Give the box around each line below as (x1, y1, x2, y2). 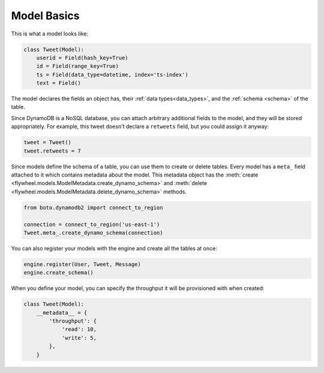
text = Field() (36, 80, 81, 86)
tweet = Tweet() (23, 139, 72, 146)
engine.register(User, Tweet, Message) (23, 261, 141, 267)
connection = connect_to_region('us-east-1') (23, 221, 160, 228)
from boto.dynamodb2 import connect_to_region (23, 204, 163, 211)
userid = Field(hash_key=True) (36, 54, 128, 61)
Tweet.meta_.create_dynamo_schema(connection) (23, 229, 163, 236)
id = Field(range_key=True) (36, 63, 119, 70)
